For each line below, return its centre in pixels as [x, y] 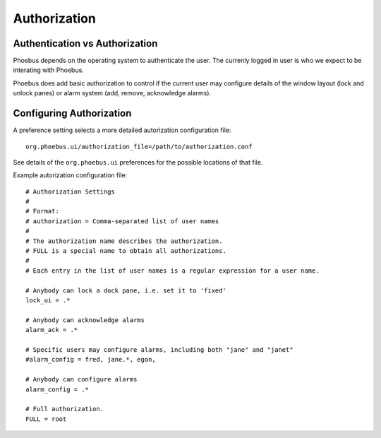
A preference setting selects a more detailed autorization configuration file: [122, 130]
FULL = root [46, 419]
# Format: [42, 211]
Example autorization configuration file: [70, 175]
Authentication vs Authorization [85, 43]
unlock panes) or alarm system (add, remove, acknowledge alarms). [112, 93]
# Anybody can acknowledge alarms [85, 320]
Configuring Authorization [72, 113]
